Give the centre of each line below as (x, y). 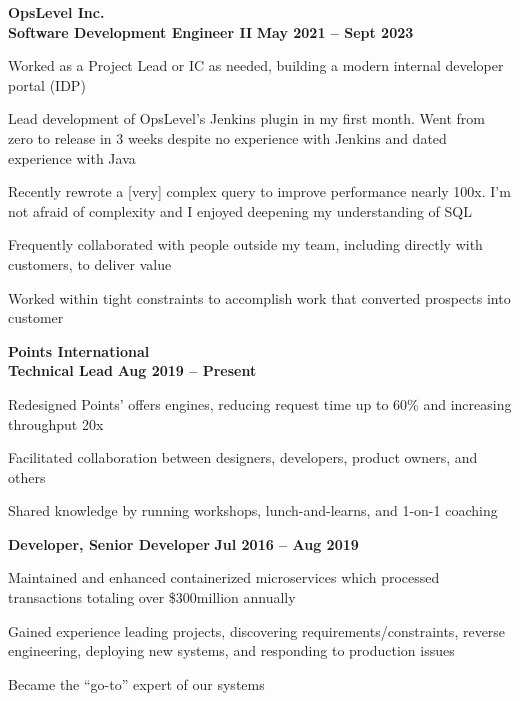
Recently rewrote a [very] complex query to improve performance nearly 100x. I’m (259, 191)
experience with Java (72, 157)
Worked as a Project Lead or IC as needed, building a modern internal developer (256, 65)
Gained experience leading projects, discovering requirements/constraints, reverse (257, 630)
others (27, 476)
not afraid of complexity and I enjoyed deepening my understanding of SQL (240, 210)
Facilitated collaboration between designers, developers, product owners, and (243, 457)
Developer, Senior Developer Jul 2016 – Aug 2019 (183, 543)
